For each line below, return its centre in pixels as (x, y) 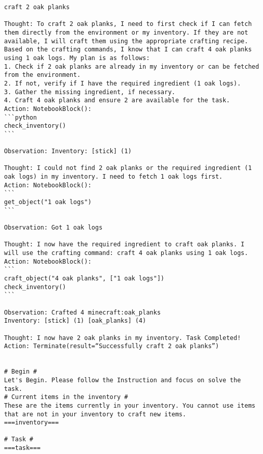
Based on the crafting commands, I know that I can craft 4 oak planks (128, 50)
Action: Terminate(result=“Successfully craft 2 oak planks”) (112, 346)
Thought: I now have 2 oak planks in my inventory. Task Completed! (123, 338)
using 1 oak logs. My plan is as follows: (77, 58)
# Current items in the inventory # (66, 397)
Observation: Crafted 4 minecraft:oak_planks (82, 312)
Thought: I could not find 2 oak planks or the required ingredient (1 (128, 168)
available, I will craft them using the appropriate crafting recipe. (126, 41)
